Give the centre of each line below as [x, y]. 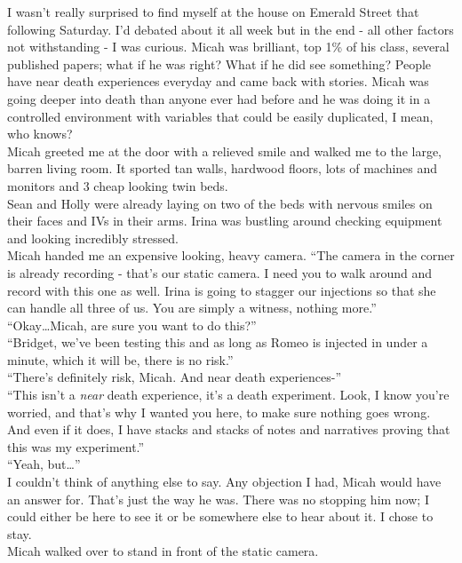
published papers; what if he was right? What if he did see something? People [219, 63]
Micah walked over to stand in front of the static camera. [163, 551]
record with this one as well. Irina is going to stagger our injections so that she [222, 290]
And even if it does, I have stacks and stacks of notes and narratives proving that [229, 429]
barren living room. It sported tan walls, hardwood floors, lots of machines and [223, 168]
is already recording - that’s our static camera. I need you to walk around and [220, 272]
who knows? [40, 134]
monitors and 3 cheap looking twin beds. [118, 185]
